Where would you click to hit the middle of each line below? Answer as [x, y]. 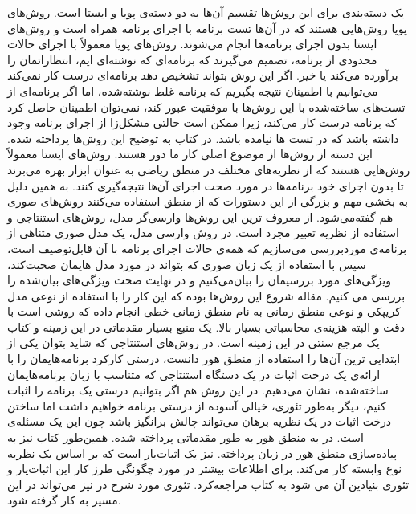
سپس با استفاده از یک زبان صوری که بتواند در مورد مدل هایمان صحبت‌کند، [187, 264]
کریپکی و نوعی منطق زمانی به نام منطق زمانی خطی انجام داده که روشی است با [204, 311]
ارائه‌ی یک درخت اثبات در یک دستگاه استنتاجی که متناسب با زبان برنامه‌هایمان [194, 374]
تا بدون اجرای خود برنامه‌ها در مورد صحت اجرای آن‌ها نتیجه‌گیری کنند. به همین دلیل [206, 185]
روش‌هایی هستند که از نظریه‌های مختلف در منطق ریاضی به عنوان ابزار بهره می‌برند [209, 169]
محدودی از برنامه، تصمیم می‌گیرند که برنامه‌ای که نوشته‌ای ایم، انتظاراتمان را [192, 59]
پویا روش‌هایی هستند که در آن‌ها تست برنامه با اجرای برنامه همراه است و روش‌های [207, 28]
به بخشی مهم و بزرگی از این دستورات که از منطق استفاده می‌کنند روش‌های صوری [208, 201]
